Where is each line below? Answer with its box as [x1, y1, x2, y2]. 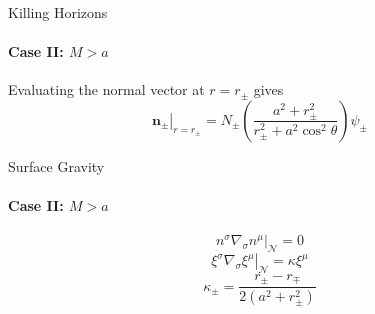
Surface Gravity [8, 155, 105, 176]
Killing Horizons [8, 2, 108, 22]
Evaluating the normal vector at [8, 79, 205, 100]
